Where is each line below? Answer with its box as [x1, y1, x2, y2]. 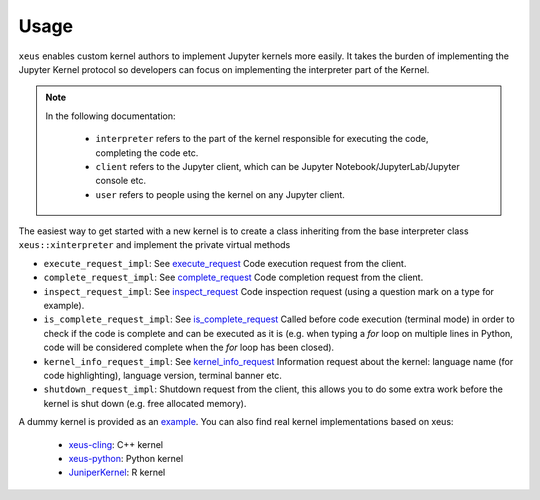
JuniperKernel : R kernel [68, 466, 166, 479]
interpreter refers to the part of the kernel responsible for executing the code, [95, 133, 429, 145]
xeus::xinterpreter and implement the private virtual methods [18, 239, 291, 251]
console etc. [95, 175, 147, 187]
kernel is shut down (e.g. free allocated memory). [43, 397, 247, 409]
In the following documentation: [45, 110, 176, 122]
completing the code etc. [95, 146, 199, 159]
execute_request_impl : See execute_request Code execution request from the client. [43, 257, 407, 269]
